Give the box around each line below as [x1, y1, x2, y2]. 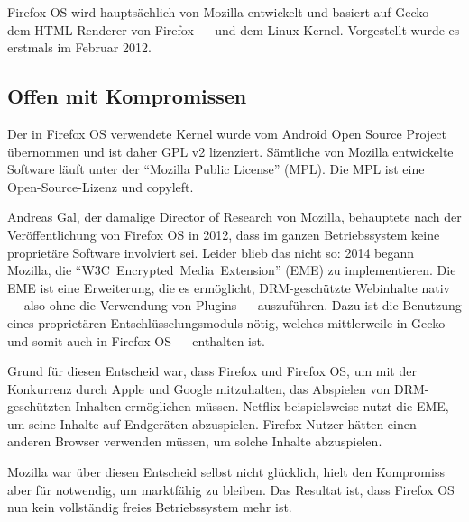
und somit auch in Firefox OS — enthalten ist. [7, 331, 265, 350]
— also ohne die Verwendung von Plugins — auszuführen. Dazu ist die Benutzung [7, 296, 462, 315]
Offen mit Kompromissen [7, 82, 247, 110]
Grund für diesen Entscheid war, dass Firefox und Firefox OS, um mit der [7, 362, 417, 380]
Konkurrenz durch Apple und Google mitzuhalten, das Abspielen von [7, 379, 391, 398]
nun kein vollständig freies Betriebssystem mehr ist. [7, 498, 292, 517]
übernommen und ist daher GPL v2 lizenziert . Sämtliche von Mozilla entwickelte [7, 142, 454, 160]
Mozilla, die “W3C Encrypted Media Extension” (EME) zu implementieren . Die [7, 261, 456, 279]
